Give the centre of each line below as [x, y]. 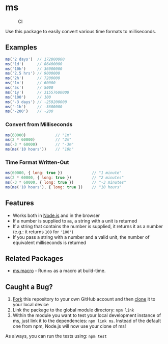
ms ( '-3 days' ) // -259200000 [36, 102]
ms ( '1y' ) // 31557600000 [37, 92]
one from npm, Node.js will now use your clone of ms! [69, 326]
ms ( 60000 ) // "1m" [38, 135]
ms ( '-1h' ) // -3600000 [34, 107]
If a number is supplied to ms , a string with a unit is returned [75, 220]
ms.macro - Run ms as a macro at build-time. [59, 271]
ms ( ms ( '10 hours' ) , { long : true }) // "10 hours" [64, 187]
